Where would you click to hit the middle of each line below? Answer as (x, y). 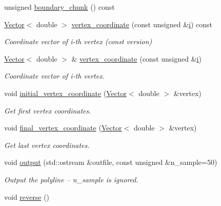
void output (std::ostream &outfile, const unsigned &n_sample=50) (111, 162)
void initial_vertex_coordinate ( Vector (65, 93)
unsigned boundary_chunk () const (59, 7)
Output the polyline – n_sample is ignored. (71, 179)
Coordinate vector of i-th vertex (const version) (78, 41)
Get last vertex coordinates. (47, 145)
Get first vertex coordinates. (48, 110)
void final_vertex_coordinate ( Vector (63, 128)
